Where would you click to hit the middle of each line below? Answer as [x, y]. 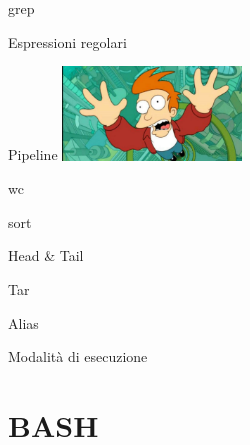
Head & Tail [46, 255]
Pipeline [33, 154]
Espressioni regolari [67, 41]
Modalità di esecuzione [78, 356]
